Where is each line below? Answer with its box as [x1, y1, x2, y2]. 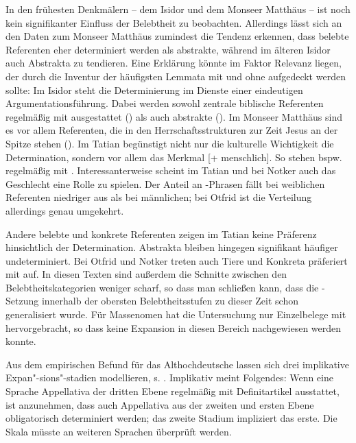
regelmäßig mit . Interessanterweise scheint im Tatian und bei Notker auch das [5, 163, 336, 178]
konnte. [5, 334, 36, 348]
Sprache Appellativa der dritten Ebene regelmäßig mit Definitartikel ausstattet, [5, 384, 340, 398]
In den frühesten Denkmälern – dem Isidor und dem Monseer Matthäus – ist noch [5, 2, 351, 16]
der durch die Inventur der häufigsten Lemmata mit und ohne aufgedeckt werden [5, 69, 346, 83]
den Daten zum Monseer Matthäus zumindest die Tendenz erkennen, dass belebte [5, 29, 349, 43]
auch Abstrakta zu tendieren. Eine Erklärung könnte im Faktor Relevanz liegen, [5, 56, 342, 70]
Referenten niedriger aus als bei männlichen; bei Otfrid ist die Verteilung [5, 190, 312, 204]
